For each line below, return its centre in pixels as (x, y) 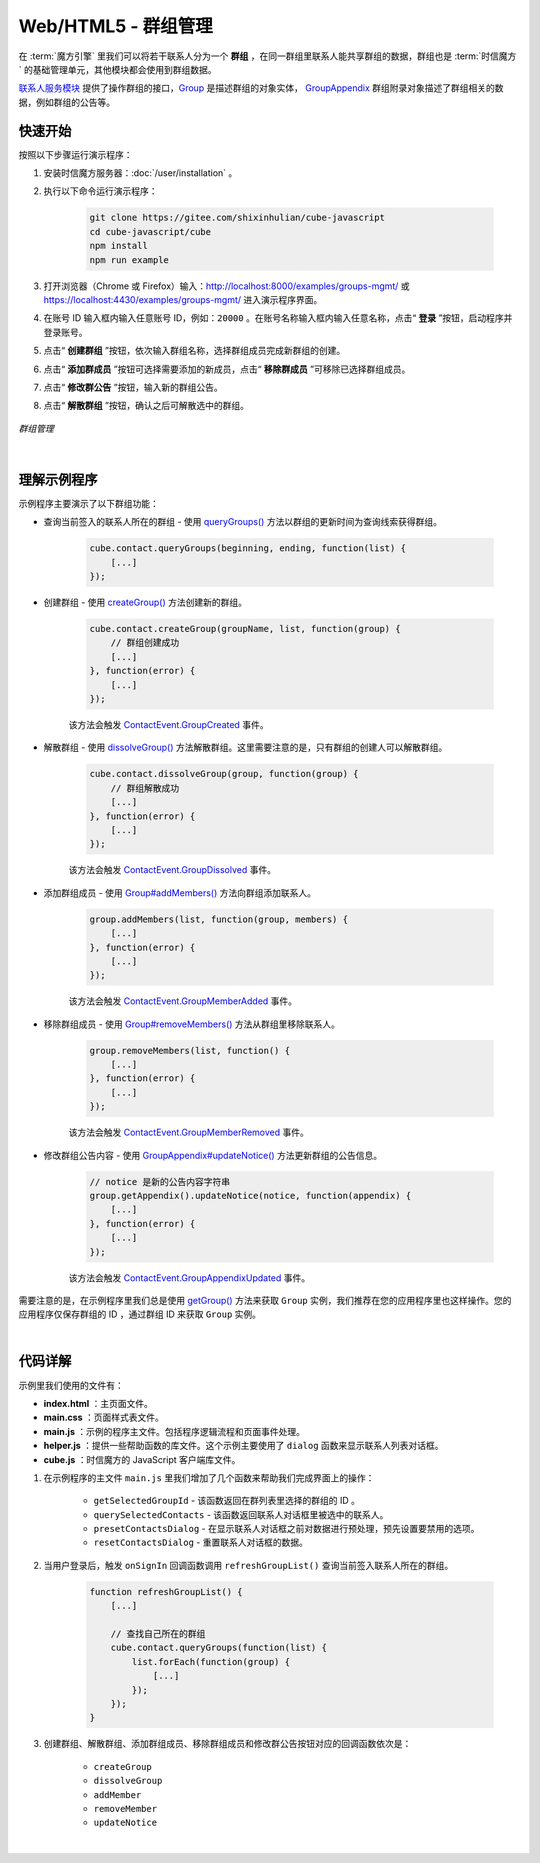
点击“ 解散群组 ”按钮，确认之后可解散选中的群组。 (146, 406)
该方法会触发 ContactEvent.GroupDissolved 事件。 (172, 870)
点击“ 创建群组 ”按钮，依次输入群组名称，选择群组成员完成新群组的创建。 (194, 351)
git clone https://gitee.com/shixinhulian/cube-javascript (237, 218)
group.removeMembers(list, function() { (189, 1050)
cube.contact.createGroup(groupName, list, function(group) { (245, 629)
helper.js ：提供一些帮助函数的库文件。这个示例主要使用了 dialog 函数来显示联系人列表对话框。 (243, 1446)
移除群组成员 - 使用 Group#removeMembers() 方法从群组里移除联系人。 (191, 1024)
